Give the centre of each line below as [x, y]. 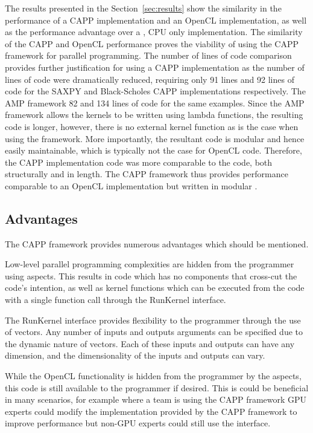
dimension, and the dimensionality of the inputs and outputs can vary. [135, 355]
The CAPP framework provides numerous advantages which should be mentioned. [157, 243]
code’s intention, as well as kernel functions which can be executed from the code [155, 288]
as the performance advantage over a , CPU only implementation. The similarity [154, 32]
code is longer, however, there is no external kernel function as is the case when [152, 126]
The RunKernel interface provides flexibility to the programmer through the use [153, 320]
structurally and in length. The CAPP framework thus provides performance [147, 174]
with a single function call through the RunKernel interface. [115, 300]
